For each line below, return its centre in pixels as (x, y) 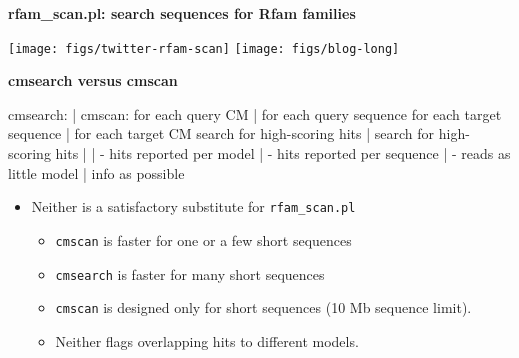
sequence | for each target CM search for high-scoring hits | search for (221, 133)
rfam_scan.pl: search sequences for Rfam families (182, 13)
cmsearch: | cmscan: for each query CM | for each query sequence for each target (255, 113)
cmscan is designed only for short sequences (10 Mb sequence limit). (263, 307)
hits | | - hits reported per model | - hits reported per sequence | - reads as (283, 153)
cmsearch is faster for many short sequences (190, 273)
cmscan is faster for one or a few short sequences (203, 239)
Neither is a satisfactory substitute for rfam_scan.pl (193, 206)
